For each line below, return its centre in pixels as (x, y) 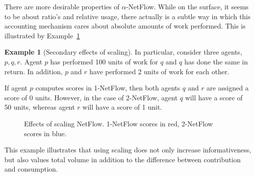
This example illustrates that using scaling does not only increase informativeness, (128, 150)
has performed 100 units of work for (104, 61)
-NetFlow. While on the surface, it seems (187, 6)
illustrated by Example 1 (42, 35)
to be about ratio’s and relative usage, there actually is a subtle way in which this (127, 16)
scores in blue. (45, 133)
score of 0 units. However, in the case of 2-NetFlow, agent (91, 97)
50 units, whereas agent (40, 107)
